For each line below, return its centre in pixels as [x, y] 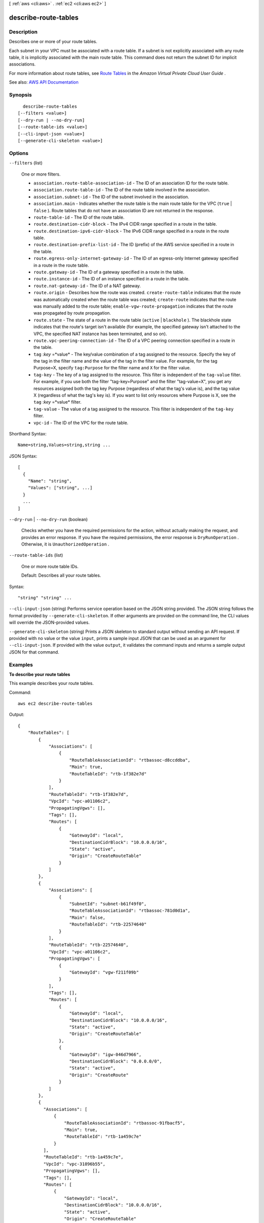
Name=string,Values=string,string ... [64, 445]
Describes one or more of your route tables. [53, 42]
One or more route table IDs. [50, 566]
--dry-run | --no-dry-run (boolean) [48, 519]
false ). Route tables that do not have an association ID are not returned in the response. [124, 210]
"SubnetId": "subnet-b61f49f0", [108, 904]
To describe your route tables [40, 674]
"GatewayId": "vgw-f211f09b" [104, 972]
